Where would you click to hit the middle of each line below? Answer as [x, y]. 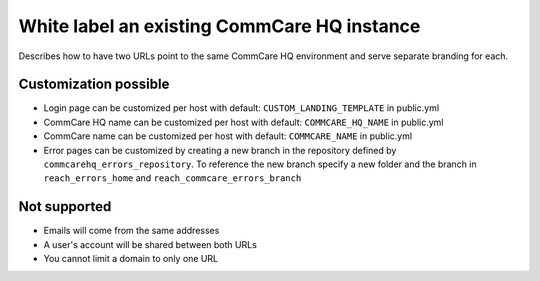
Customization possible [94, 84]
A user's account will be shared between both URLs [150, 244]
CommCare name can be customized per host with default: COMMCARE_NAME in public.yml [228, 136]
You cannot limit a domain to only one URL [131, 259]
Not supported [65, 206]
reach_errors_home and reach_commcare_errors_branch [172, 178]
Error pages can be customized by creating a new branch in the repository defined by [220, 150]
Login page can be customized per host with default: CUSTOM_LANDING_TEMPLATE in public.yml [241, 108]
